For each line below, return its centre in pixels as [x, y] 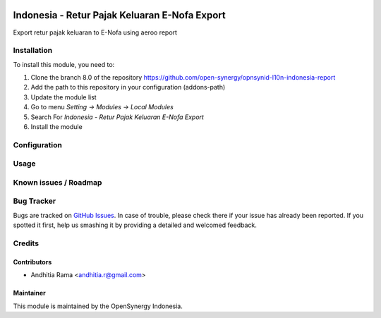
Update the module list [64, 97]
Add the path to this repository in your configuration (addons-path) [128, 87]
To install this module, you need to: [64, 64]
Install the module [56, 127]
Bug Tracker [35, 201]
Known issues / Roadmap [58, 182]
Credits [26, 243]
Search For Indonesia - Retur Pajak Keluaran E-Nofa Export [117, 117]
